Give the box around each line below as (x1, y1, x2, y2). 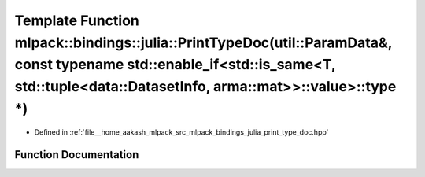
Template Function (14, 12, 139, 29)
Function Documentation (14, 148, 139, 161)
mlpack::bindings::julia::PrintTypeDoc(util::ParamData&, (14, 34, 393, 51)
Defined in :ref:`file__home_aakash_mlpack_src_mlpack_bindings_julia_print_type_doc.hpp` (34, 127, 330, 137)
